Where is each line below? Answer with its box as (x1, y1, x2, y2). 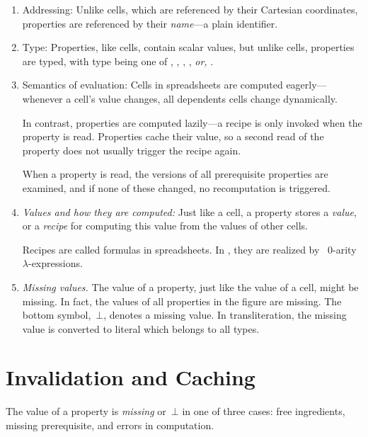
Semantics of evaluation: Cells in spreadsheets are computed (22, 77, 283, 92)
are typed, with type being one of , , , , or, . (22, 53, 214, 68)
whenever (22, 91, 63, 106)
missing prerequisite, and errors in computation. (6, 418, 214, 432)
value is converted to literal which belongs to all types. (22, 321, 260, 336)
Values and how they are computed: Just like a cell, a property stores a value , (22, 204, 357, 219)
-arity (333, 242, 357, 256)
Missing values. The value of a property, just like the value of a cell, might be (22, 279, 359, 294)
